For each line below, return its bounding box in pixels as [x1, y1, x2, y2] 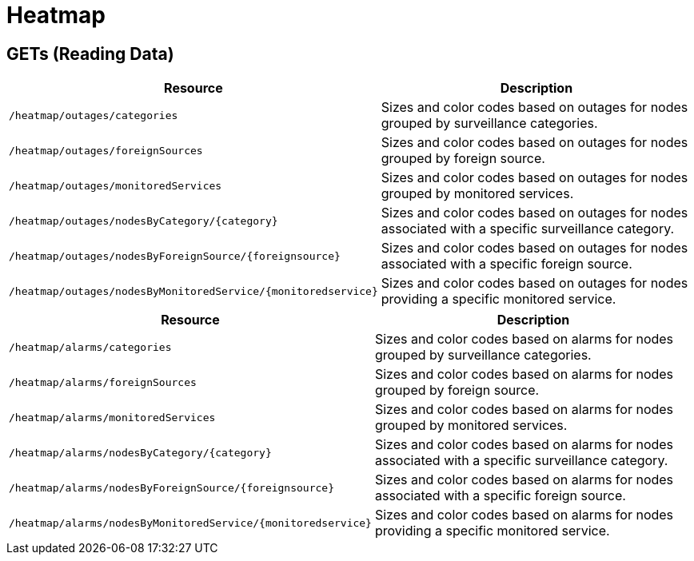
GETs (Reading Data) [6, 43, 174, 64]
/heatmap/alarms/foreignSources [9, 376, 197, 388]
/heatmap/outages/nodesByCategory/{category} [9, 214, 278, 227]
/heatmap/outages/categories [9, 109, 178, 121]
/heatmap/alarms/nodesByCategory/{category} [9, 446, 272, 459]
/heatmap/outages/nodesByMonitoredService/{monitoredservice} [9, 284, 378, 297]
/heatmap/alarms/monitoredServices [9, 411, 216, 424]
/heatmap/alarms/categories [9, 340, 172, 353]
